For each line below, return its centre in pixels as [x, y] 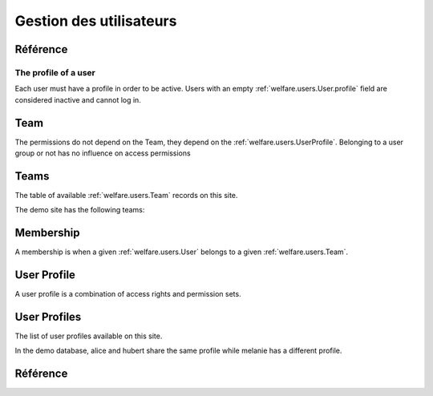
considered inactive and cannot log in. [78, 99]
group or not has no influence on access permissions [103, 153]
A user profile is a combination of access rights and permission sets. [128, 294]
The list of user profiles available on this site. [89, 336]
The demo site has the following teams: [80, 210]
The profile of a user [55, 72]
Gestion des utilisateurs [96, 21]
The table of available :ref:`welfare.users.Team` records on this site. [126, 195]
